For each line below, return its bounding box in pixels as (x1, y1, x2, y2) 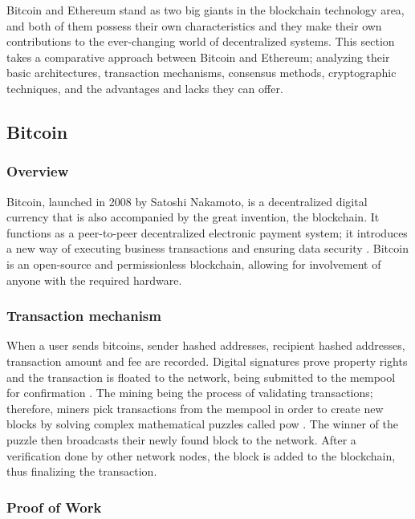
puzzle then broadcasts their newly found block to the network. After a (6, 431, 356, 448)
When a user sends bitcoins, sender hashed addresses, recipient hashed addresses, (6, 337, 405, 354)
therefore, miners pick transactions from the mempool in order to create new (6, 399, 384, 416)
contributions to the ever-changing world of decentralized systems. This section (6, 33, 395, 50)
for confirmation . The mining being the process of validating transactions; (6, 384, 373, 401)
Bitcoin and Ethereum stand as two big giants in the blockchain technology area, (6, 2, 405, 18)
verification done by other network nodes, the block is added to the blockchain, (6, 447, 396, 464)
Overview (6, 161, 69, 181)
